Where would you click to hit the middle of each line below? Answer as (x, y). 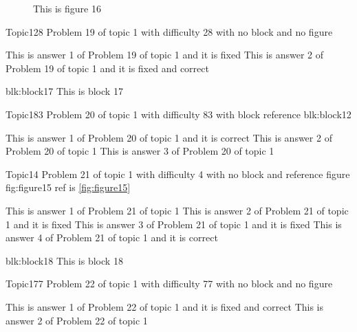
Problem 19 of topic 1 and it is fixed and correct (107, 68)
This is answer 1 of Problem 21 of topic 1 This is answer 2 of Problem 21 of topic (177, 210)
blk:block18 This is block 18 (64, 260)
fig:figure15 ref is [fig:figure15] (68, 187)
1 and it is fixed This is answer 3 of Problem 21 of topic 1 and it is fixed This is (174, 224)
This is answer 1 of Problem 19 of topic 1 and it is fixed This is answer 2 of (165, 55)
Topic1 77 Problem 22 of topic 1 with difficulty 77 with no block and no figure (169, 284)
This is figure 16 (67, 8)
